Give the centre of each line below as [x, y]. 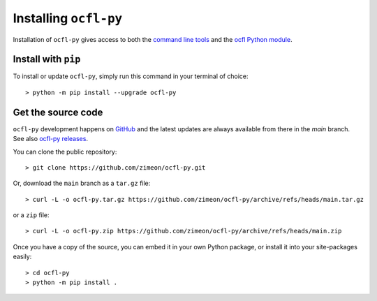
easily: [22, 257]
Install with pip [47, 59]
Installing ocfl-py [68, 18]
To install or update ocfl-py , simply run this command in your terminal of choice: [131, 76]
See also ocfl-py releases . [51, 139]
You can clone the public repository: [65, 152]
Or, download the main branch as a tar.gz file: [82, 183]
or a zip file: [31, 215]
